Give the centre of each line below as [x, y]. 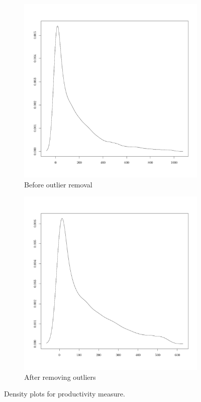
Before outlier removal [58, 184]
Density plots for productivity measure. [65, 394]
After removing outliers [60, 377]
